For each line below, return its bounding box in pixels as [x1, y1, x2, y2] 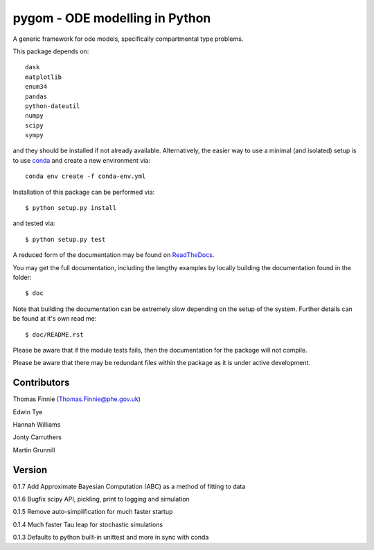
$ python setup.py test [25, 236, 106, 243]
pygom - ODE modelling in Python [12, 10, 211, 26]
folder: [12, 273, 32, 281]
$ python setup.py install [25, 204, 117, 212]
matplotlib [25, 73, 62, 81]
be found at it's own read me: [12, 314, 97, 323]
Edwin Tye [12, 407, 43, 416]
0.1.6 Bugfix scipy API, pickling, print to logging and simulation [12, 495, 190, 504]
